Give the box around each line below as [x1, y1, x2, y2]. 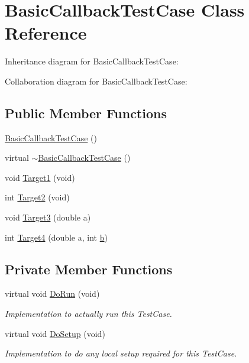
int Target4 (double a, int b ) [5, 231, 108, 243]
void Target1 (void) [5, 171, 75, 183]
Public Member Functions [5, 103, 167, 122]
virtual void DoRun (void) [5, 287, 100, 300]
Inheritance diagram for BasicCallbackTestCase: [5, 55, 179, 67]
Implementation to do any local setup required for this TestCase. [5, 347, 237, 359]
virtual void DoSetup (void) [5, 327, 105, 339]
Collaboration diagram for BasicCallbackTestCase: [5, 74, 187, 87]
